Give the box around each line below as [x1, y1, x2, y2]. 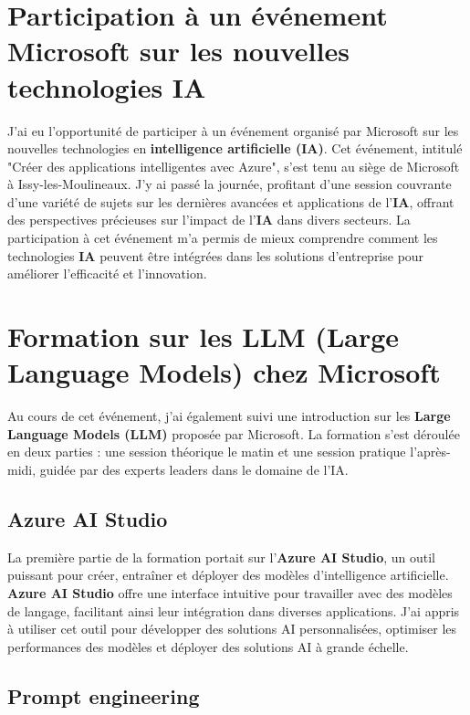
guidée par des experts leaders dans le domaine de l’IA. [39, 459, 349, 478]
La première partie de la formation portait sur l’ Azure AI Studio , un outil [7, 547, 436, 566]
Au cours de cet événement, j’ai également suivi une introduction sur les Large [7, 406, 451, 426]
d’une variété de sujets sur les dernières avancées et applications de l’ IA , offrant [7, 192, 454, 211]
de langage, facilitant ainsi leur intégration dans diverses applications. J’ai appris [7, 601, 460, 620]
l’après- [410, 442, 451, 461]
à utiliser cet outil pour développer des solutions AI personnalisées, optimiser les [7, 619, 457, 638]
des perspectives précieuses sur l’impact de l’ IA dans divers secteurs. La [7, 210, 411, 229]
